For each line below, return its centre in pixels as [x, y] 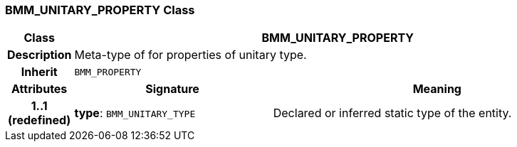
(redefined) [40, 120]
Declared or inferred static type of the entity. [392, 113]
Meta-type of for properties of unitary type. [190, 55]
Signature [172, 89]
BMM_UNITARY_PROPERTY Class [100, 10]
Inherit [39, 72]
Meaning [437, 89]
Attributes [40, 89]
